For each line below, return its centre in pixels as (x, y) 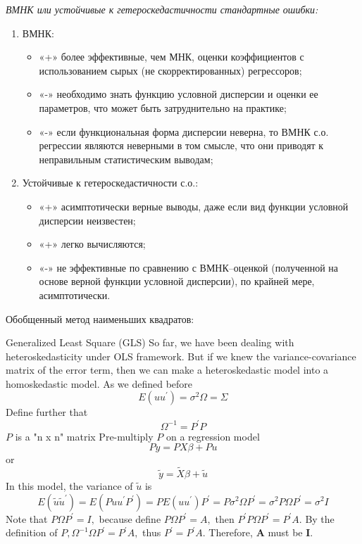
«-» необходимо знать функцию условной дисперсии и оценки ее (179, 94)
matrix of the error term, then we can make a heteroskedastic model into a (167, 370)
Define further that (47, 412)
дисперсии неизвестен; (87, 220)
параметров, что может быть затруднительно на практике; (163, 107)
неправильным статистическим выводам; (126, 159)
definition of (32, 532)
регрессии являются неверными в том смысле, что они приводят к (181, 145)
